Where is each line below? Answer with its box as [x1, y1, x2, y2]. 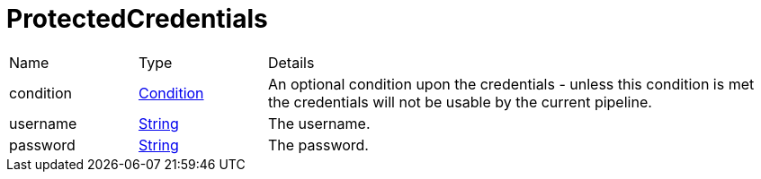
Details [267, 53, 315, 72]
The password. [267, 135, 369, 154]
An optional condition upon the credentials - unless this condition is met [267, 74, 755, 93]
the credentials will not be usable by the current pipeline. [267, 92, 652, 111]
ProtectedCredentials [6, 4, 268, 34]
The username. [267, 114, 371, 132]
